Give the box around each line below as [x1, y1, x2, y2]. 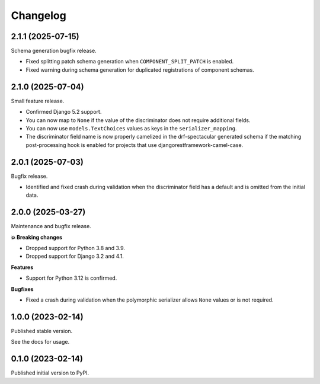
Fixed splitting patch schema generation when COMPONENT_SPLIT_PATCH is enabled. [25, 58, 234, 65]
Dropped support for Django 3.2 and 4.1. [25, 252, 124, 260]
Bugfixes [11, 285, 34, 293]
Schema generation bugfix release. [11, 47, 97, 55]
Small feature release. [11, 97, 65, 104]
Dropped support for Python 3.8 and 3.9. [25, 245, 126, 252]
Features [11, 264, 34, 271]
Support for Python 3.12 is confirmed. [25, 274, 117, 281]
